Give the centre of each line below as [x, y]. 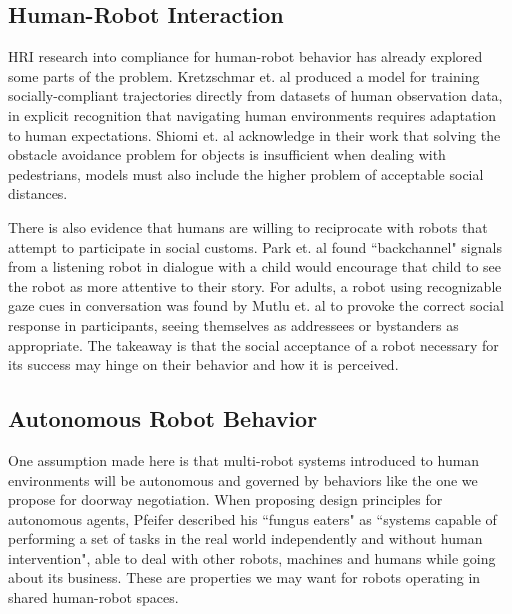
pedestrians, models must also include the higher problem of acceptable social [246, 173]
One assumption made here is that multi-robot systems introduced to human [244, 459]
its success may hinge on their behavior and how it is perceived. [203, 364]
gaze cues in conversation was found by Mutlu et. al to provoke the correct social [256, 305]
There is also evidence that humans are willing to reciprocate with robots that [248, 226]
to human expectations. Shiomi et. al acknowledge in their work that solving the [254, 134]
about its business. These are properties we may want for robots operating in [244, 577]
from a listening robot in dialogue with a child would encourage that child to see [255, 266]
